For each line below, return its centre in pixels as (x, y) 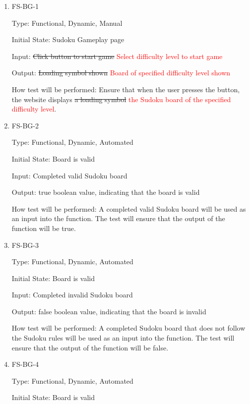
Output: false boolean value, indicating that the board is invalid (109, 311)
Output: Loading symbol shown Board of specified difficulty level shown (121, 73)
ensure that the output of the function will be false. (90, 347)
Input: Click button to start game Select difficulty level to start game (117, 56)
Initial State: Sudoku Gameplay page (68, 39)
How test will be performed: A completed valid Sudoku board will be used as (129, 208)
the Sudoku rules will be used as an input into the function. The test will (123, 338)
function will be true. (44, 228)
